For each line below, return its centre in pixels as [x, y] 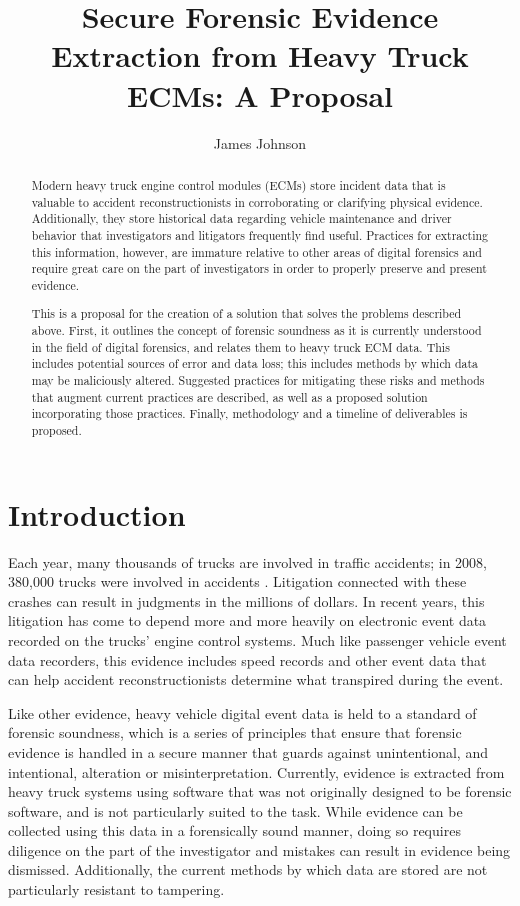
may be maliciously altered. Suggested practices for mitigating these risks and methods [258, 380]
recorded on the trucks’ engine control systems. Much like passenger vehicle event [257, 639]
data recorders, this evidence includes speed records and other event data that [247, 659]
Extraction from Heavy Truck [260, 55]
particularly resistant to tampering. [116, 889]
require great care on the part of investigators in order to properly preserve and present [259, 268]
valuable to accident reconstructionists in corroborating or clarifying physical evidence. [257, 201]
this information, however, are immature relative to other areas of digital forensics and [256, 251]
